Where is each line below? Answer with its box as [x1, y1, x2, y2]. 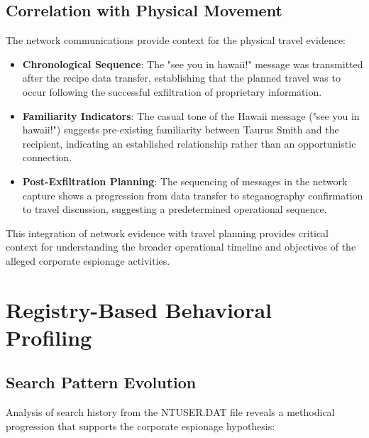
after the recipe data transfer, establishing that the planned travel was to [22, 70, 341, 85]
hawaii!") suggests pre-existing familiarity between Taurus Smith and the [22, 122, 339, 137]
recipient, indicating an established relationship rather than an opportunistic [22, 136, 356, 150]
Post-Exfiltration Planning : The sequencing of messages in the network [22, 173, 348, 188]
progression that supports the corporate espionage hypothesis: [6, 418, 275, 433]
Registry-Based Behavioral [6, 295, 272, 324]
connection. [22, 150, 72, 165]
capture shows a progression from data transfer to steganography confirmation [22, 187, 363, 202]
